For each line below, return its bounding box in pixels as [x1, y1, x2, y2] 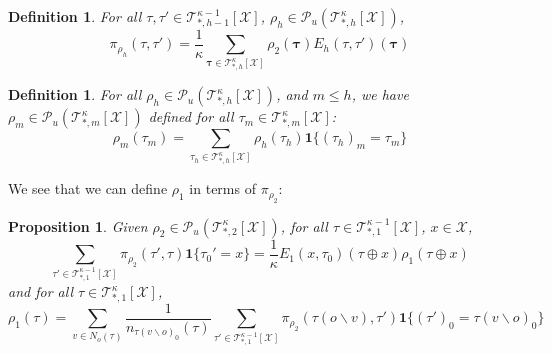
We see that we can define [8, 178, 168, 199]
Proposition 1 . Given [8, 215, 148, 236]
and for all [8, 281, 73, 302]
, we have [351, 84, 409, 105]
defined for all [148, 106, 234, 127]
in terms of [189, 178, 256, 199]
